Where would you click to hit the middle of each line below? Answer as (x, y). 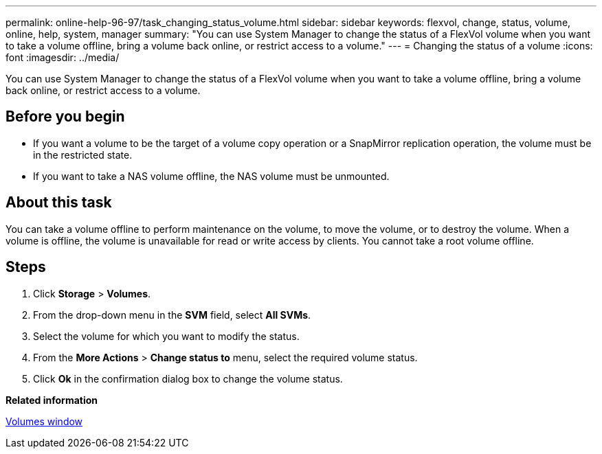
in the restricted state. (83, 155)
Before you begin (65, 117)
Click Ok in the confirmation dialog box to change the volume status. (188, 378)
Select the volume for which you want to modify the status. (166, 336)
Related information (52, 400)
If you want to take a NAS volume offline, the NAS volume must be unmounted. (211, 176)
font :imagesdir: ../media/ (63, 57)
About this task (59, 203)
